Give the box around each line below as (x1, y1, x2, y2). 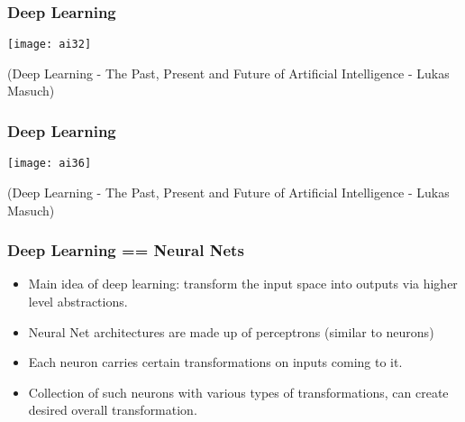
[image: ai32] (7, 38, 92, 51)
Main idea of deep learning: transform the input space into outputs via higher (28, 274, 458, 293)
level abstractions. (28, 291, 128, 310)
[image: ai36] (7, 157, 92, 170)
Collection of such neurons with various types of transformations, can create (28, 382, 449, 401)
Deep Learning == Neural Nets (7, 239, 244, 261)
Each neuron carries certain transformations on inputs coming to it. (28, 353, 403, 372)
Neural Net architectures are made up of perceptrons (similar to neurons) (28, 322, 434, 341)
